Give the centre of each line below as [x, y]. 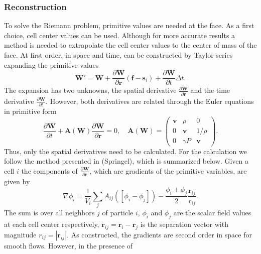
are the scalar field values [212, 213]
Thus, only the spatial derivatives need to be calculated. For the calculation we [125, 151]
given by [17, 181]
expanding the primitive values [51, 65]
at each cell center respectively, [52, 224]
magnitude [20, 234]
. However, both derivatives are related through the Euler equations [150, 101]
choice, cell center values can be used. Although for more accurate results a [120, 35]
